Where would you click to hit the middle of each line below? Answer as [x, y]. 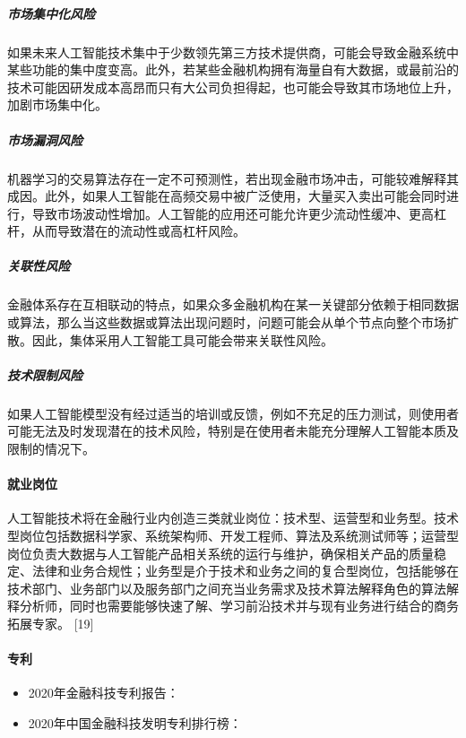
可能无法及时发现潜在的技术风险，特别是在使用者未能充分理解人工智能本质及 [233, 431]
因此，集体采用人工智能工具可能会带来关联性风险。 [182, 339]
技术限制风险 [45, 374]
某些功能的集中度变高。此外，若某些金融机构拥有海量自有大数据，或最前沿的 [233, 69]
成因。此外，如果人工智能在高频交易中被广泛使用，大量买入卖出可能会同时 [227, 196]
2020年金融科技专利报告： [104, 693]
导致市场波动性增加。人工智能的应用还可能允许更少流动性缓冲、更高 [233, 213]
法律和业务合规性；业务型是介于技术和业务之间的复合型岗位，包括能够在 [245, 571]
